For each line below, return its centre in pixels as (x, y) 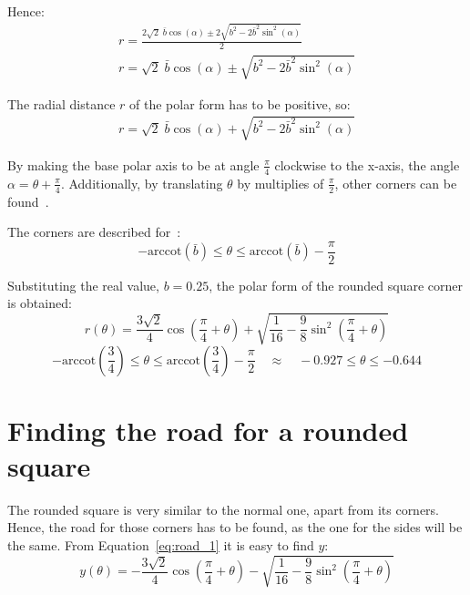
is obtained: (40, 303)
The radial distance (61, 103)
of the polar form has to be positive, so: (240, 103)
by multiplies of (281, 183)
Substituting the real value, (83, 285)
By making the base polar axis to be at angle (133, 164)
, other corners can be (396, 183)
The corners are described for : (94, 232)
